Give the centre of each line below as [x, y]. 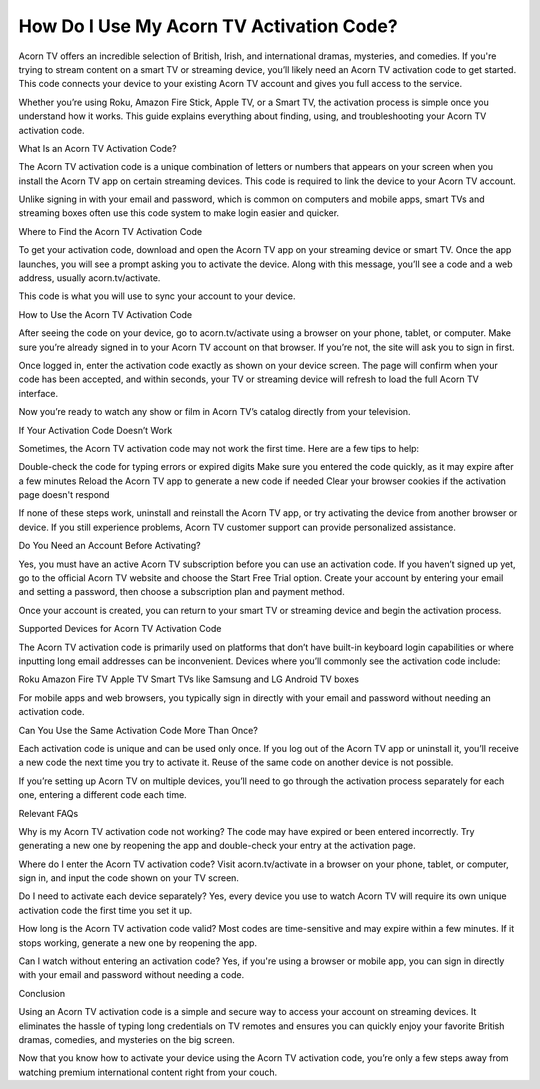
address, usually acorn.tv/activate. [89, 278]
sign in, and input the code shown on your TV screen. [129, 878]
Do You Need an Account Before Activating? [109, 546]
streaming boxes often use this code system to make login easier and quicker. [179, 213]
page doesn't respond [64, 495]
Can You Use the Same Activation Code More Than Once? [138, 730]
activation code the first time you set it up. [105, 910]
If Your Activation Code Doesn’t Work [95, 430]
